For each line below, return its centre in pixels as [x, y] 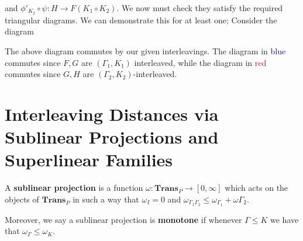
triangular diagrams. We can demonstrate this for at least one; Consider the [141, 20]
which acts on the [256, 188]
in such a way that [106, 199]
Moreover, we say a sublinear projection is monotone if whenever [123, 219]
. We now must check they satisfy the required [200, 8]
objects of [22, 199]
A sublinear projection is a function [74, 188]
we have [285, 219]
